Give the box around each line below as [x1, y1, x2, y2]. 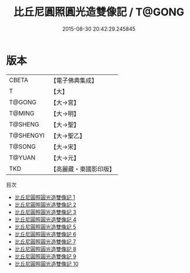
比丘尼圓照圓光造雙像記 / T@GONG [13, 5, 185, 19]
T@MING [9, 109, 35, 117]
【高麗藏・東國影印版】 [50, 165, 116, 173]
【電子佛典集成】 [50, 76, 98, 84]
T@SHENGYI [9, 131, 45, 139]
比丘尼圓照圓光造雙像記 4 [14, 216, 76, 223]
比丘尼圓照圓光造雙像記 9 [14, 252, 76, 260]
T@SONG [9, 142, 36, 151]
